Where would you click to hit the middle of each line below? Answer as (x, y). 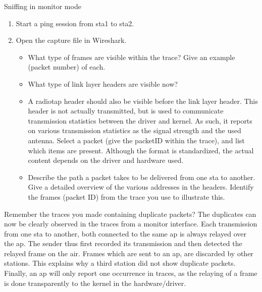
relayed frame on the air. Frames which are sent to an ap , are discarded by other (129, 253)
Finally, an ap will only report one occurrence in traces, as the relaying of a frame (131, 273)
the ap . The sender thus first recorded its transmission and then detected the (123, 243)
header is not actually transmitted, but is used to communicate (126, 111)
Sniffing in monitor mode (43, 6)
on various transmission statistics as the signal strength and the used (135, 130)
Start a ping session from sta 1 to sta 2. (75, 23)
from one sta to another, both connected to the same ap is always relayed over (125, 233)
